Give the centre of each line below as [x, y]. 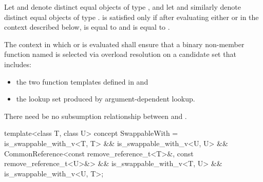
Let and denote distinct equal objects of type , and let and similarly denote [123, 7]
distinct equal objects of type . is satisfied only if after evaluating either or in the [131, 17]
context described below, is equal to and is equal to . [87, 27]
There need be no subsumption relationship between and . [96, 116]
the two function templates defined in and [82, 81]
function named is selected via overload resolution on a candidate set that [120, 54]
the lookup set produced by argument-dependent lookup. [106, 99]
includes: [18, 64]
